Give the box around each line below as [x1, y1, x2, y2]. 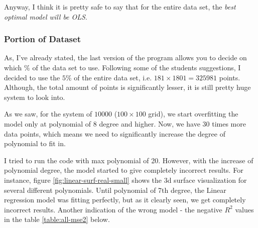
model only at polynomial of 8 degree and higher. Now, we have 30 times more [4, 118, 246, 129]
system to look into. [4, 91, 65, 102]
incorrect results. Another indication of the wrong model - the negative [4, 204, 222, 214]
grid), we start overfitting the [148, 108, 238, 119]
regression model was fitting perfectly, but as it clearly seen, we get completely [4, 194, 246, 205]
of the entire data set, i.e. [74, 72, 152, 82]
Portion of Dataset [4, 33, 81, 45]
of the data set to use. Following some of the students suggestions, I [32, 62, 241, 72]
